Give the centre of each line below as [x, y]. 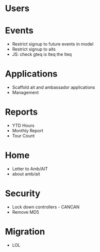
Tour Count [23, 136]
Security [23, 194]
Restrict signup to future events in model [53, 44]
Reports [21, 112]
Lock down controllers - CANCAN [46, 207]
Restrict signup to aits [34, 49]
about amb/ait [26, 174]
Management [25, 93]
